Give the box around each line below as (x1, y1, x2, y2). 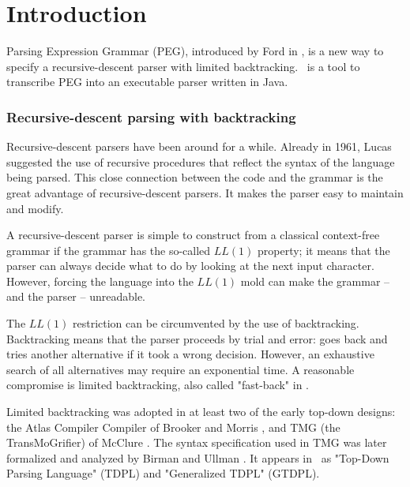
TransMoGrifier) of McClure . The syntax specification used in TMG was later (6, 434, 387, 451)
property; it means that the (258, 242, 390, 258)
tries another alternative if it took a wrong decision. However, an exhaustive (6, 346, 374, 362)
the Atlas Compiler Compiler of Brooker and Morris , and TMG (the (6, 418, 340, 435)
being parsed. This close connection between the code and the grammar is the (6, 169, 383, 185)
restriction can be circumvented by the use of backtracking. (73, 315, 359, 332)
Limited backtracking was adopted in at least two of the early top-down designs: (6, 403, 396, 420)
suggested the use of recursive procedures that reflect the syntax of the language (6, 153, 395, 170)
